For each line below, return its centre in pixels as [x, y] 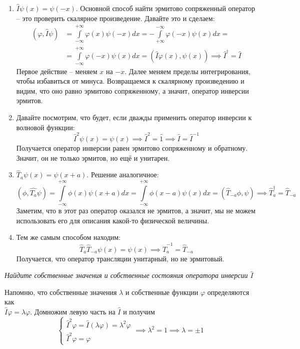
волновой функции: [45, 127]
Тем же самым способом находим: [68, 237]
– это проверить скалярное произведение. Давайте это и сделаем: [115, 18]
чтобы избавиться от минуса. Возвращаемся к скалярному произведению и [130, 81]
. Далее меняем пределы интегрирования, [187, 71]
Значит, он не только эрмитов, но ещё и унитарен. [93, 157]
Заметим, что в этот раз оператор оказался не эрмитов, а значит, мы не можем [136, 211]
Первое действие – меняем [57, 71]
